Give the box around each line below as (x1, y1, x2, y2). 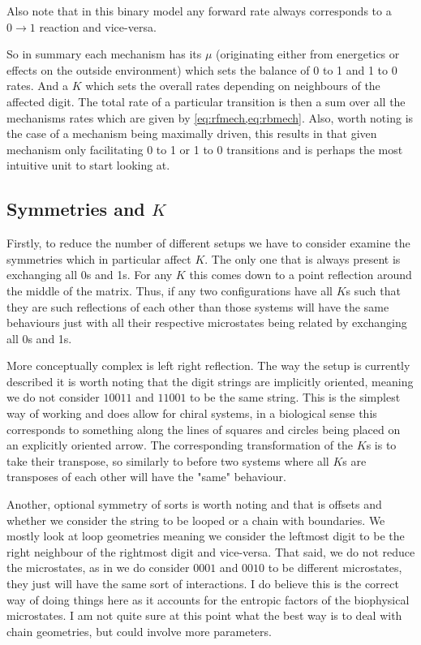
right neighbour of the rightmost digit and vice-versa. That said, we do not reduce (6, 543, 415, 560)
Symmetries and (6, 196, 145, 221)
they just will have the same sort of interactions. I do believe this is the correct (6, 575, 399, 592)
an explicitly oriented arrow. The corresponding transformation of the (6, 436, 354, 454)
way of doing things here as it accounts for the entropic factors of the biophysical (6, 591, 410, 608)
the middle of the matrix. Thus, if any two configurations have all (6, 282, 333, 299)
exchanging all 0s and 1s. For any (6, 266, 173, 283)
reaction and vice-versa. (39, 18, 157, 35)
